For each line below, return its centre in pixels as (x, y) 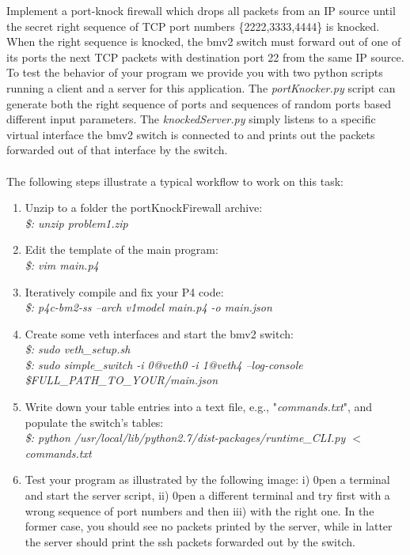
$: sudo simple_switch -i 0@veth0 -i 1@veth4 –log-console (164, 364)
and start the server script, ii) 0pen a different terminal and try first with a (207, 495)
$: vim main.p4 (62, 264)
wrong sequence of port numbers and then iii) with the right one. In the (199, 510)
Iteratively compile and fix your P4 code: (124, 291)
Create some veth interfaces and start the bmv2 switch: (159, 333)
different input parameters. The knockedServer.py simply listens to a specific (191, 119)
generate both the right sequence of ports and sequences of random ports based (199, 103)
